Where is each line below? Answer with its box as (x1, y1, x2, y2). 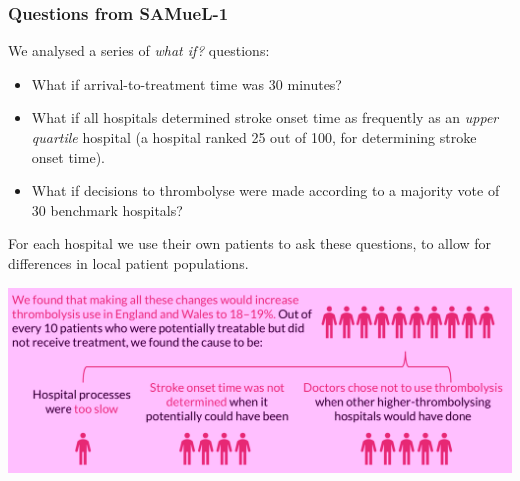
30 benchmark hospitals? (31, 199, 183, 220)
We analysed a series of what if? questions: (8, 40, 270, 61)
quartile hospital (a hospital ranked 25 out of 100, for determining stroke (31, 127, 477, 147)
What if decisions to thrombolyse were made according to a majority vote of (31, 180, 500, 201)
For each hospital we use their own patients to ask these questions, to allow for (8, 233, 492, 254)
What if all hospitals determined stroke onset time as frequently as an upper (31, 107, 499, 128)
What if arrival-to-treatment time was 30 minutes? (31, 73, 342, 94)
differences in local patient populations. (8, 252, 249, 273)
